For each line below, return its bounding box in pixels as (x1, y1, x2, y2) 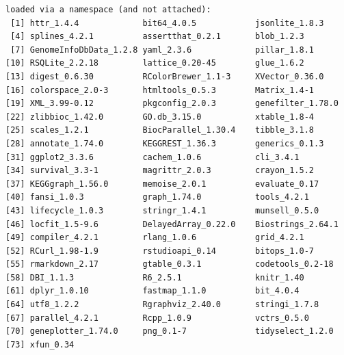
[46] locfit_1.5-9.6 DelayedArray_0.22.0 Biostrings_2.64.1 (5, 219, 339, 229)
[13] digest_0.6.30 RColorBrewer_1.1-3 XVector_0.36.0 (5, 71, 324, 81)
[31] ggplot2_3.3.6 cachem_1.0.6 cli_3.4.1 (5, 152, 300, 162)
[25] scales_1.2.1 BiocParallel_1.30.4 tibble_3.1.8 (5, 125, 315, 135)
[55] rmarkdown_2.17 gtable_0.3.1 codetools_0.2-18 (5, 259, 334, 269)
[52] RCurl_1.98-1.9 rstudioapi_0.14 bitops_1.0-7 (5, 246, 315, 256)
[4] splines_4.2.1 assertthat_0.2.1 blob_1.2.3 (10, 31, 304, 42)
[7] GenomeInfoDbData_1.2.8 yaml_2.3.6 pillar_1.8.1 (10, 44, 315, 55)
